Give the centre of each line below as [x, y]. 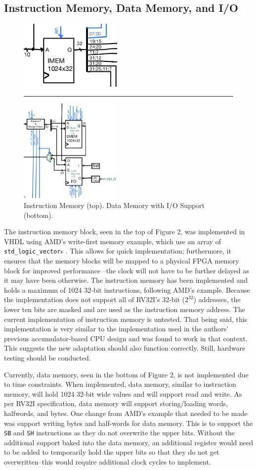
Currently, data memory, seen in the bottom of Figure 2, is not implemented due [126, 374]
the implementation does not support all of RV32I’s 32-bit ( [95, 299]
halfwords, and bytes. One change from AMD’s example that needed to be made [126, 413]
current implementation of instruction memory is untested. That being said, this [126, 319]
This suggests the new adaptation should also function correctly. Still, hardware [125, 348]
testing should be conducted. [47, 358]
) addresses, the [217, 299]
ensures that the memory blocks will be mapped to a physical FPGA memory [122, 261]
